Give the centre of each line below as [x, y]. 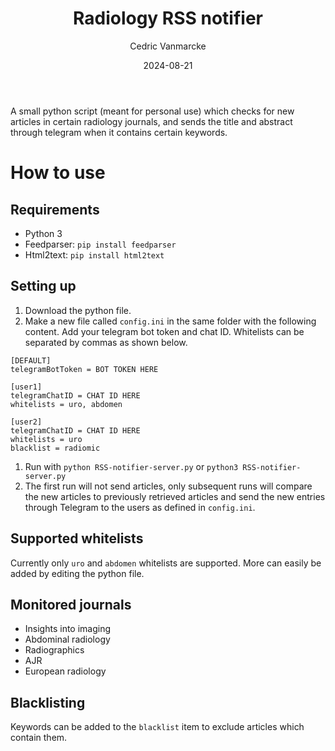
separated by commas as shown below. [106, 342]
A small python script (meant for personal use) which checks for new [152, 111]
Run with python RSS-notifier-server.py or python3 [131, 466]
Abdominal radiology [67, 639]
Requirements [55, 209]
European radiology [65, 671]
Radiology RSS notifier [168, 18]
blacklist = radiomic [55, 448]
